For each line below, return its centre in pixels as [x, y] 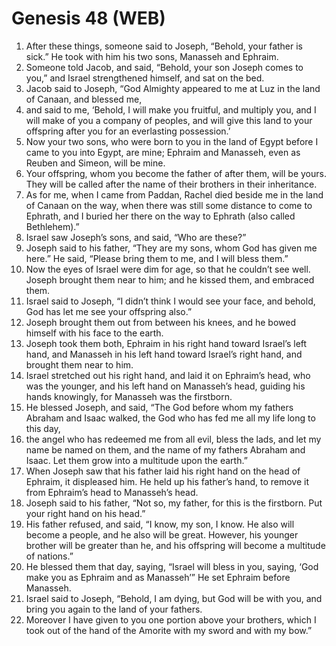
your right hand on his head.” [85, 513]
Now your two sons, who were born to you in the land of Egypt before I [172, 141]
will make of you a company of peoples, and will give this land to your [169, 120]
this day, [43, 428]
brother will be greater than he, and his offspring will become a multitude [175, 545]
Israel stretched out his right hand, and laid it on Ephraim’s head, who [168, 375]
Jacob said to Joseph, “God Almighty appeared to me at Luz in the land [173, 88]
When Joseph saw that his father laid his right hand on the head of [163, 471]
